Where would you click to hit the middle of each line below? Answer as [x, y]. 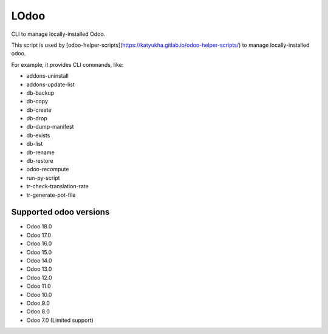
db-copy [37, 101]
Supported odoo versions [60, 212]
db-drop [37, 118]
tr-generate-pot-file [51, 195]
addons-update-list [51, 84]
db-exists [38, 135]
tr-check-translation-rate [58, 186]
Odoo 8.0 [38, 312]
